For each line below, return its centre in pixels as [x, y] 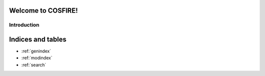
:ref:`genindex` [36, 51]
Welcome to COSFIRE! [43, 11]
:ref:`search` [34, 65]
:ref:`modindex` [37, 58]
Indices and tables [38, 39]
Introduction [24, 25]
